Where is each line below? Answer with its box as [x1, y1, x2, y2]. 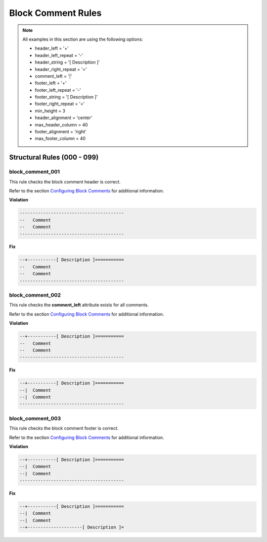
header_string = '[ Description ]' [35, 60, 100, 65]
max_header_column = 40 [35, 121, 89, 127]
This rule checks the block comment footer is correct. [9, 425, 119, 431]
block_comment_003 [9, 415, 61, 422]
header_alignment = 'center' [35, 115, 92, 121]
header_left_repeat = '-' [35, 52, 84, 58]
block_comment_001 [9, 169, 60, 176]
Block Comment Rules [9, 7, 102, 18]
